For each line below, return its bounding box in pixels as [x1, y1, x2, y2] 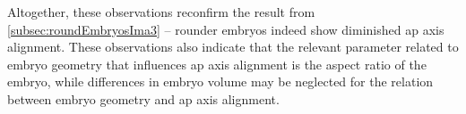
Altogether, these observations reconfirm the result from [7, 3, 315, 20]
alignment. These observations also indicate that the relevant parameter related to [7, 37, 459, 56]
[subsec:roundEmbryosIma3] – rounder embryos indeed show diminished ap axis [7, 20, 444, 38]
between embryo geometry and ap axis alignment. [7, 89, 280, 108]
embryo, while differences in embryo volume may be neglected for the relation [7, 72, 434, 91]
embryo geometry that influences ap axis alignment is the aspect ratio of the [7, 54, 427, 73]
